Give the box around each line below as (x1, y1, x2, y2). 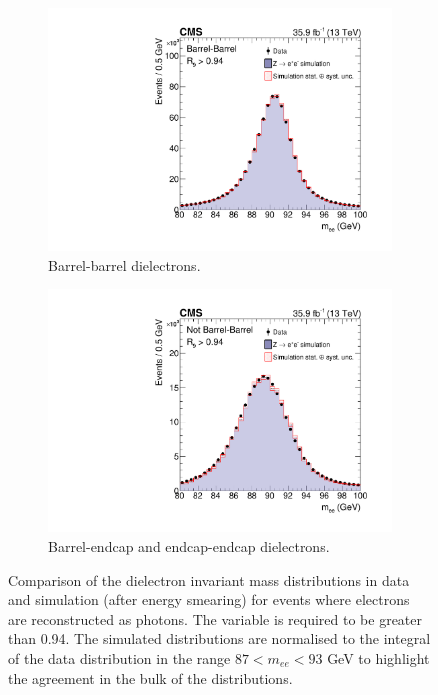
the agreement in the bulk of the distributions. (8, 667, 293, 688)
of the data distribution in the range (8, 647, 231, 668)
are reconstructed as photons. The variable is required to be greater (8, 608, 422, 629)
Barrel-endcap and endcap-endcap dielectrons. (48, 536, 330, 556)
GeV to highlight (327, 647, 430, 668)
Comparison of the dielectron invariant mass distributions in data (8, 569, 410, 590)
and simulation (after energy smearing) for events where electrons (8, 589, 410, 610)
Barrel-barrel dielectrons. (48, 254, 201, 275)
